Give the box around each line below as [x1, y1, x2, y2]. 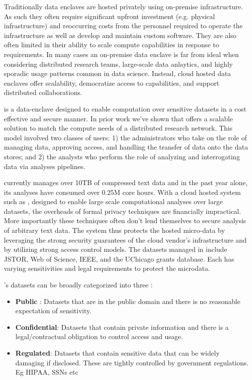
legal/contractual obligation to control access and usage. [15, 331, 183, 342]
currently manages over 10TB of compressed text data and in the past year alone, [4, 177, 248, 188]
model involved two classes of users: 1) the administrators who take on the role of [4, 132, 247, 142]
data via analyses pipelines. [4, 161, 86, 171]
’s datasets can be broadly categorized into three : [4, 280, 153, 290]
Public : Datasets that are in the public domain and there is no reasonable [15, 296, 240, 306]
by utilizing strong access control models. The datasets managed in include [4, 244, 227, 254]
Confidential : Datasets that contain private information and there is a [15, 322, 229, 332]
